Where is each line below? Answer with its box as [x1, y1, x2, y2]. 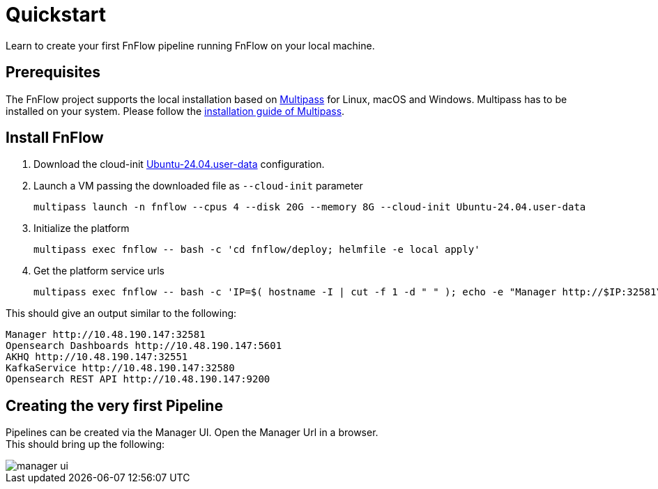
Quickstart [6, 3, 107, 26]
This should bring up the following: [6, 438, 165, 451]
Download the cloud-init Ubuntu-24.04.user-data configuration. [33, 158, 325, 171]
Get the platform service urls [33, 265, 164, 277]
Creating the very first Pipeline [6, 396, 223, 414]
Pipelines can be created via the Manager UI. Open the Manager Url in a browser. [6, 426, 378, 439]
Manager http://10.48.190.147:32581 [6, 329, 206, 341]
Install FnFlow [6, 129, 104, 147]
